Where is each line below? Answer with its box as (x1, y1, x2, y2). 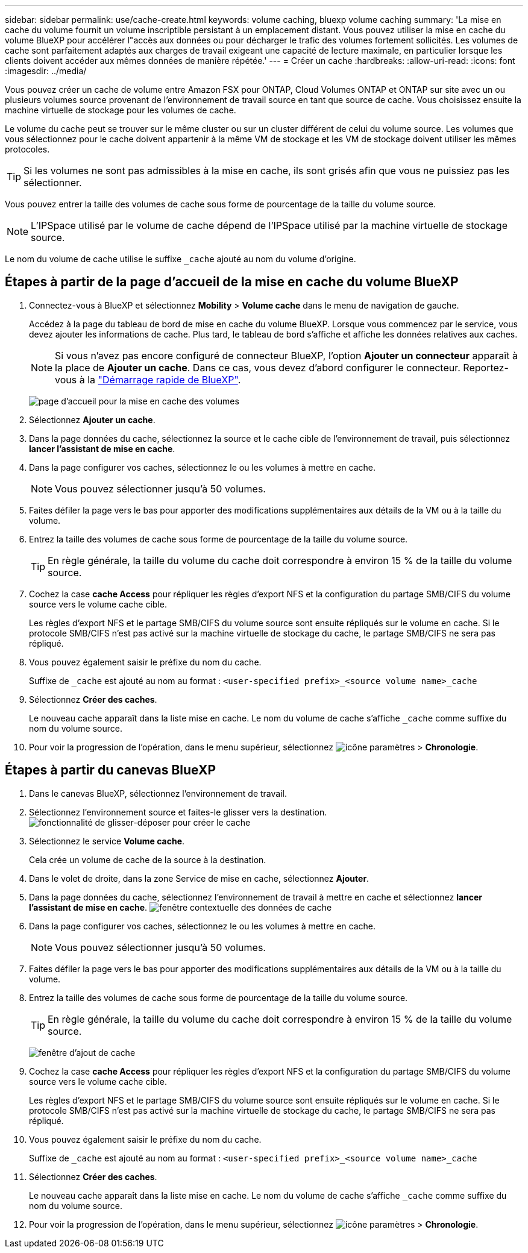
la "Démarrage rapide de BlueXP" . (87, 373, 241, 386)
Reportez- (463, 361, 509, 374)
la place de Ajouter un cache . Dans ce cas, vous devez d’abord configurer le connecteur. (55, 361, 460, 374)
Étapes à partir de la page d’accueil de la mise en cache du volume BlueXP (5, 274, 459, 290)
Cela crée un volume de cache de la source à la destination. (29, 854, 266, 865)
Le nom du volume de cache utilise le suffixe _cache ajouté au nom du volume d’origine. (5, 254, 356, 264)
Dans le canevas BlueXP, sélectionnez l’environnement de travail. (29, 788, 287, 799)
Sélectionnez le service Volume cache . (29, 835, 185, 846)
